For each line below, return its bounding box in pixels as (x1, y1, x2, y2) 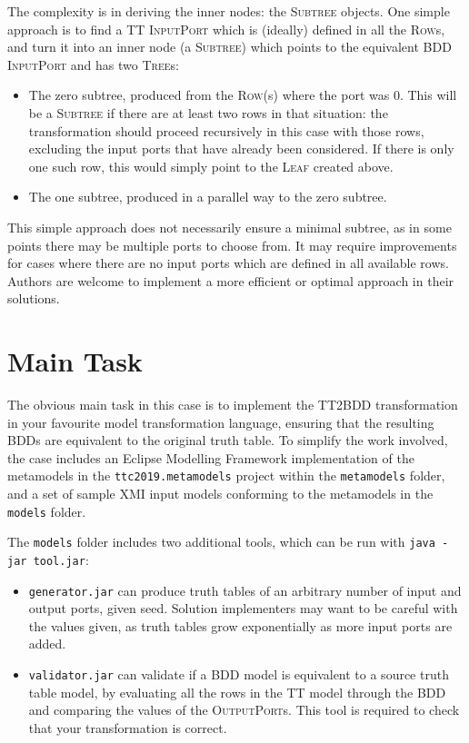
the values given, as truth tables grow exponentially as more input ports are (28, 616, 453, 635)
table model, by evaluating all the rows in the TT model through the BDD (28, 682, 446, 701)
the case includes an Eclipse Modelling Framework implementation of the (7, 448, 414, 467)
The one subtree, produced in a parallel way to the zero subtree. (28, 187, 387, 206)
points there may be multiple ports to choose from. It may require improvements (7, 235, 457, 254)
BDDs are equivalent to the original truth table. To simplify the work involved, (7, 431, 448, 450)
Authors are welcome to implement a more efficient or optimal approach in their (7, 271, 454, 290)
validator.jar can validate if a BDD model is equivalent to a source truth (28, 665, 449, 684)
